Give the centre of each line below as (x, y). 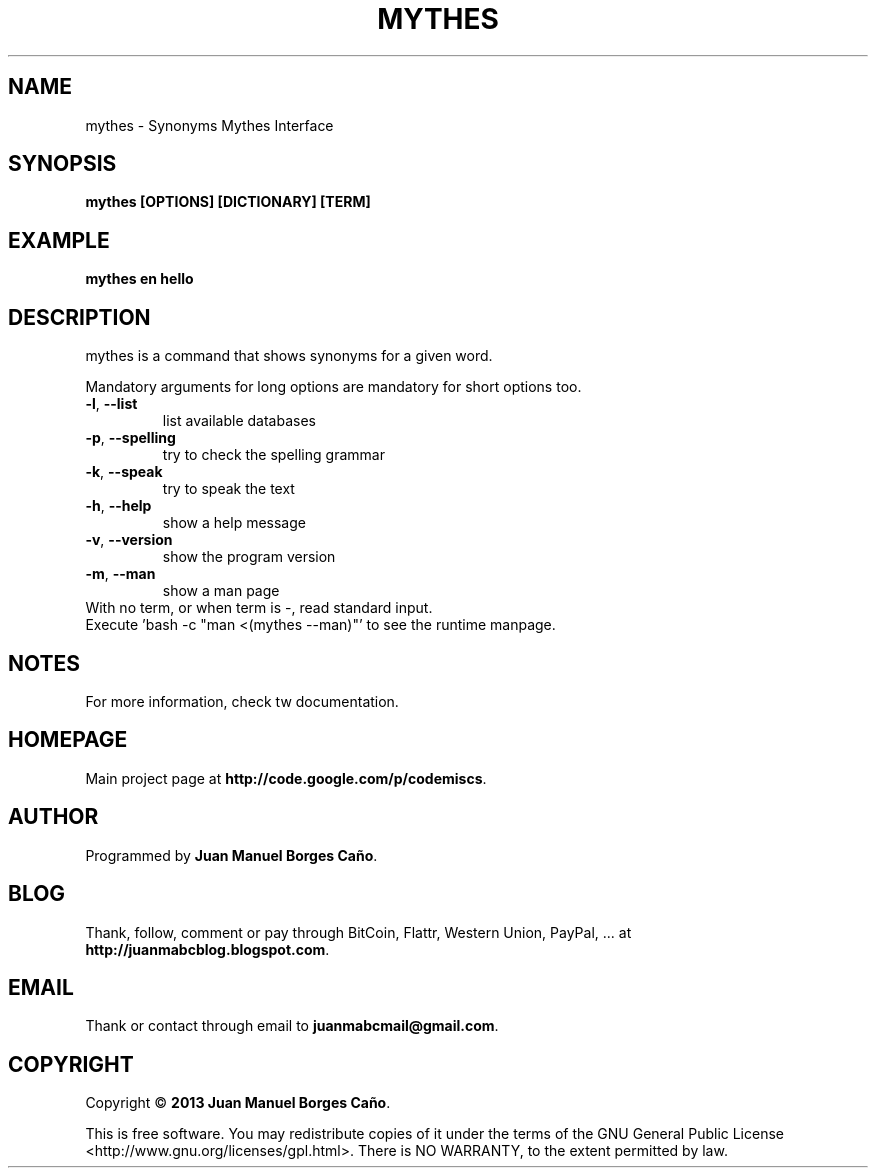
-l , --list (111, 404)
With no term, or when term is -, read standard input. (259, 608)
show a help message (234, 523)
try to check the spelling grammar (273, 455)
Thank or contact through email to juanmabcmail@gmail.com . (292, 1026)
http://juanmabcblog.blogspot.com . (207, 949)
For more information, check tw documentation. (242, 701)
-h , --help (118, 506)
